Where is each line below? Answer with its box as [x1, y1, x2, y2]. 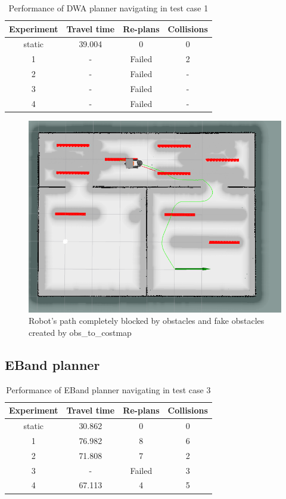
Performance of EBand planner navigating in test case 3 [6, 383, 211, 396]
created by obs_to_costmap [29, 326, 132, 338]
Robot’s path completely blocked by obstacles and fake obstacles [29, 314, 265, 327]
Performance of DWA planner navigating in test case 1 [8, 2, 209, 14]
